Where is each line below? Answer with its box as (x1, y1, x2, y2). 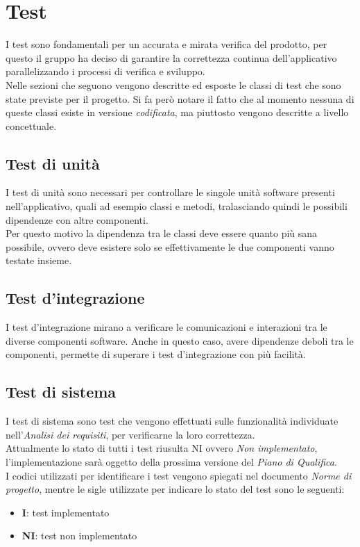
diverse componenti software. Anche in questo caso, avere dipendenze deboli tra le (6, 333, 354, 348)
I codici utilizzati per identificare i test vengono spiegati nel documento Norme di (6, 468, 352, 482)
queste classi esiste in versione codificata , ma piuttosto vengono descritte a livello (6, 105, 349, 120)
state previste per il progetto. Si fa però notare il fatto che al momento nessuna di (6, 91, 354, 106)
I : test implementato (22, 505, 110, 519)
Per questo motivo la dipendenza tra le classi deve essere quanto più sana (6, 226, 318, 240)
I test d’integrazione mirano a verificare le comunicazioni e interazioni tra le (6, 320, 327, 334)
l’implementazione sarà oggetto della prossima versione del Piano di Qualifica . (6, 455, 337, 469)
